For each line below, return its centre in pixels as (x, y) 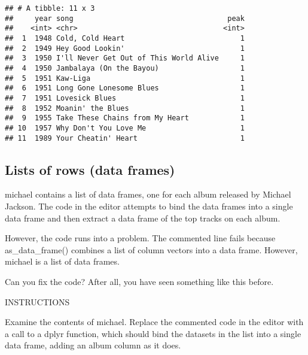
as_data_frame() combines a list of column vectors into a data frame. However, (151, 249)
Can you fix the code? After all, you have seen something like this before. (139, 281)
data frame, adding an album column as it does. (93, 345)
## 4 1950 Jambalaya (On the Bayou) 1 (125, 68)
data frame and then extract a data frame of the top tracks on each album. (143, 218)
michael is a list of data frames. (62, 261)
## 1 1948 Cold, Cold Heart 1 (125, 38)
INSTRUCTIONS (37, 301)
